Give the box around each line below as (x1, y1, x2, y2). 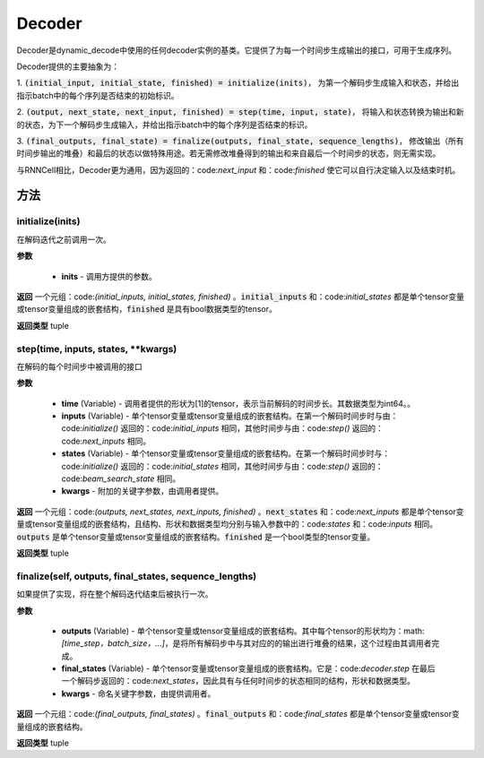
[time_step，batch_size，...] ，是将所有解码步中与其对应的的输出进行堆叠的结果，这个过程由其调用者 (61, 638, 432, 649)
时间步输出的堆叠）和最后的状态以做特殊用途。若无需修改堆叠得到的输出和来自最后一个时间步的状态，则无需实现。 (16, 148, 441, 159)
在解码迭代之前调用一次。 (16, 234, 111, 245)
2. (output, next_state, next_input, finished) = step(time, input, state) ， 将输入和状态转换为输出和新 (16, 107, 465, 117)
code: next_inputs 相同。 (61, 435, 151, 446)
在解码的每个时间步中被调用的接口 (16, 361, 143, 372)
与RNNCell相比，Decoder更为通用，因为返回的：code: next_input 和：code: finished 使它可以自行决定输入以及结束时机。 (16, 164, 461, 175)
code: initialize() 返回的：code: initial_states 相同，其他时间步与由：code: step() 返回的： (61, 461, 385, 471)
